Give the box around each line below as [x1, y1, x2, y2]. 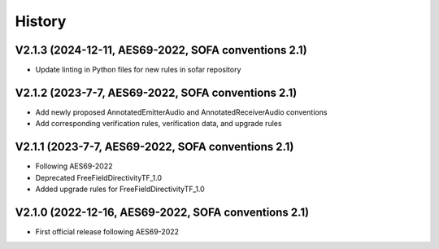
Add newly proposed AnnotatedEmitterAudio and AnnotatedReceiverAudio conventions [35, 107, 328, 117]
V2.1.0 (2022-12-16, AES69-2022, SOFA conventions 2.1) [15, 205, 309, 219]
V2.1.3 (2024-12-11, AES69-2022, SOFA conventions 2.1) [15, 43, 308, 57]
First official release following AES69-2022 [35, 226, 179, 236]
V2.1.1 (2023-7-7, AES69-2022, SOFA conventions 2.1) [15, 140, 294, 154]
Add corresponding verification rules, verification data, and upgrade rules [35, 119, 282, 129]
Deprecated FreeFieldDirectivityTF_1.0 [35, 173, 163, 182]
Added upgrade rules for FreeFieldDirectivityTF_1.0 [35, 184, 205, 194]
